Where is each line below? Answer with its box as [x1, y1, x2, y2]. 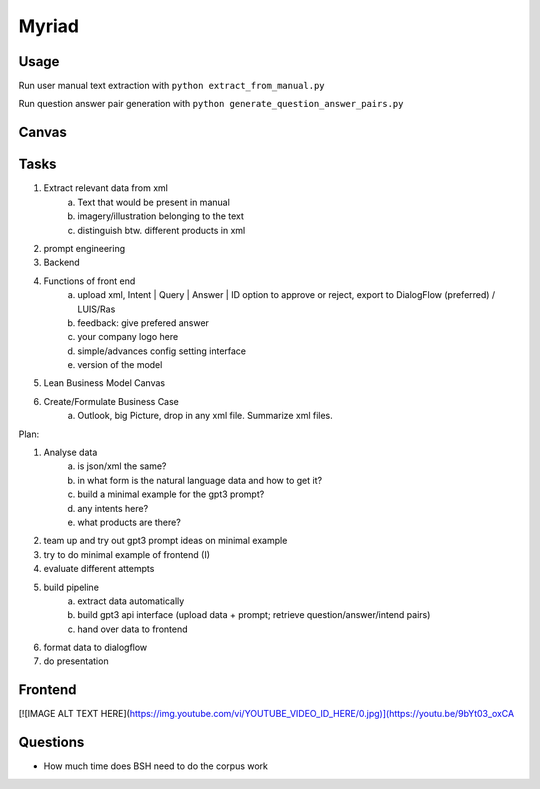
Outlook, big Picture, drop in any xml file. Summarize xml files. [77, 410, 334, 422]
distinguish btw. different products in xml [77, 224, 246, 236]
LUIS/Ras [77, 303, 116, 315]
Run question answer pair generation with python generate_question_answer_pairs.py [18, 98, 404, 110]
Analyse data [43, 446, 98, 459]
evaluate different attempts [43, 563, 155, 575]
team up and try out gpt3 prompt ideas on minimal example [43, 535, 288, 547]
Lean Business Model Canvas [43, 377, 165, 389]
